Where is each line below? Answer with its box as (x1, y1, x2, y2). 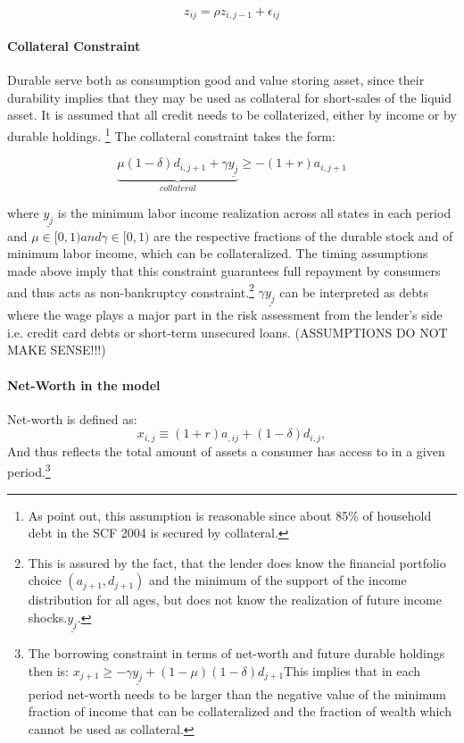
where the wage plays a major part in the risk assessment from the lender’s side (7, 305, 443, 324)
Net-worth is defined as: (7, 409, 137, 428)
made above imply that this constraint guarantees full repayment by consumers (7, 261, 441, 280)
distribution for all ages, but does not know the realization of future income (28, 590, 442, 609)
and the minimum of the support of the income (149, 571, 407, 589)
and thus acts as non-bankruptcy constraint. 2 (7, 280, 254, 301)
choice (28, 571, 62, 589)
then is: (28, 661, 69, 680)
